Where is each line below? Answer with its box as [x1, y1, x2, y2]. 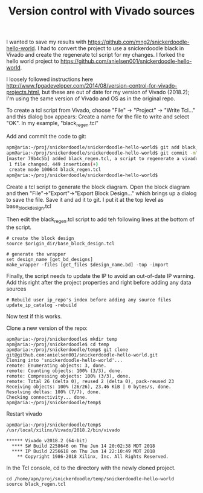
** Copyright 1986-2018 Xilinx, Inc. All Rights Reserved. [17, 453, 169, 460]
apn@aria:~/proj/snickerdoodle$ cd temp [6, 341, 110, 347]
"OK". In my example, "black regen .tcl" [6, 120, 98, 128]
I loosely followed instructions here [6, 76, 94, 83]
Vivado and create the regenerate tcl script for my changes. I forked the [6, 51, 185, 59]
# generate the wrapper [6, 251, 66, 257]
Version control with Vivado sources [8, 4, 195, 18]
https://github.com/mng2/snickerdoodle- [87, 38, 190, 46]
